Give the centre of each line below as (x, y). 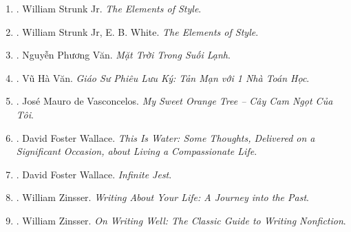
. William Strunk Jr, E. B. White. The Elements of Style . (137, 31)
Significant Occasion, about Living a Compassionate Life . (137, 151)
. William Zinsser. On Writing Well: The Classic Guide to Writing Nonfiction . (181, 220)
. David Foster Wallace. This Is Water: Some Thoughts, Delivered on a (166, 137)
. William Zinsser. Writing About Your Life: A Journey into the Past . (162, 197)
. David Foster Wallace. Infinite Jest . (94, 174)
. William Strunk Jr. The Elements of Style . (109, 8)
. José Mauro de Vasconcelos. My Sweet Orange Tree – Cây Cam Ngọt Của (174, 101)
